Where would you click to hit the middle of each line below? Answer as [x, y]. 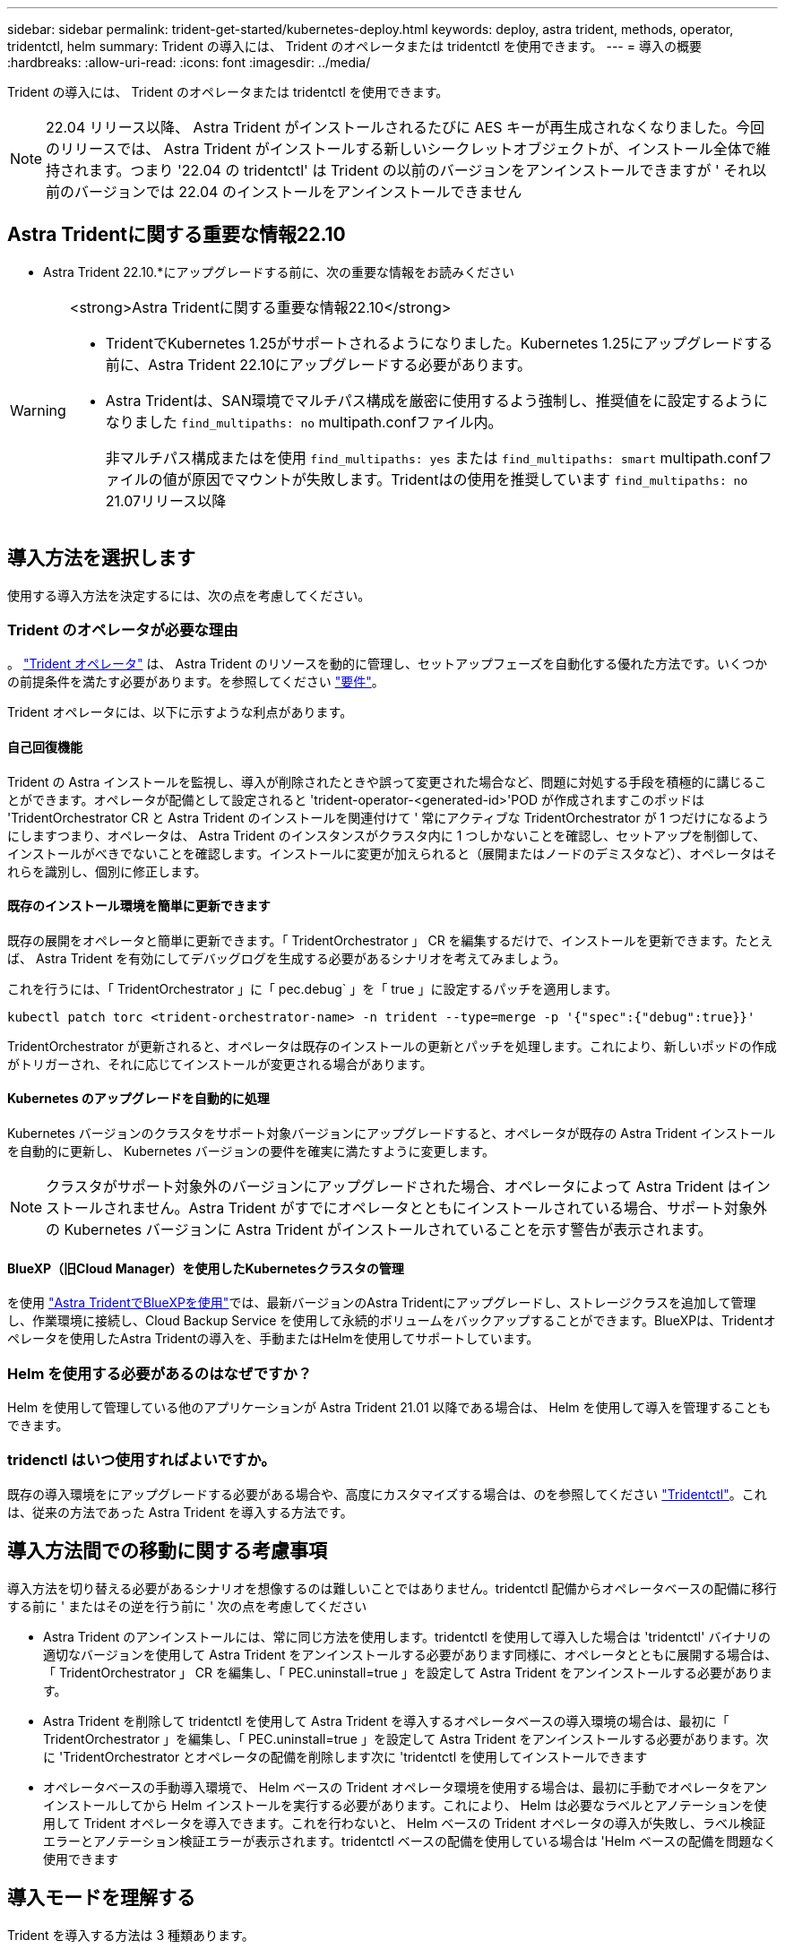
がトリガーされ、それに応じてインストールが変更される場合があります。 [220, 1064]
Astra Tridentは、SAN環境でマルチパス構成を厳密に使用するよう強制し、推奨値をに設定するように [436, 400]
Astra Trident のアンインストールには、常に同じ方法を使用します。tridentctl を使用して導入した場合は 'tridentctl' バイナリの [407, 1636]
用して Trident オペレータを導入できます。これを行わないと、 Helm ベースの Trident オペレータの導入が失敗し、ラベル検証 [405, 1823]
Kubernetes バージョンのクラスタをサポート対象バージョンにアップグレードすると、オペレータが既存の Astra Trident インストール [392, 1134]
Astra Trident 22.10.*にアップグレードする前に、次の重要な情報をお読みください [279, 272]
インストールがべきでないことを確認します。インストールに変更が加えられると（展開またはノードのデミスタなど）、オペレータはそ [392, 853]
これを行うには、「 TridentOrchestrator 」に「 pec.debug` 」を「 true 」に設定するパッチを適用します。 [312, 988]
